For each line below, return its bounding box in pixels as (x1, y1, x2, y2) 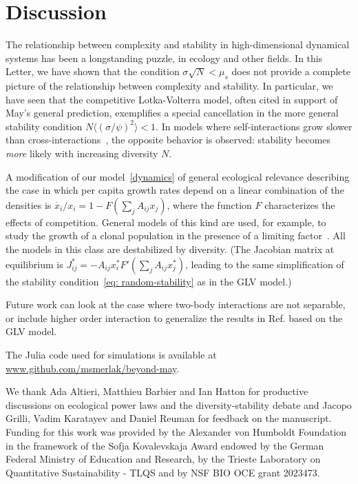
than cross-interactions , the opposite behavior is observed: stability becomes (6, 132, 331, 147)
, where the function (167, 197, 252, 212)
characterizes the (264, 197, 335, 212)
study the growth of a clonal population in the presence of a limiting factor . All (6, 228, 346, 243)
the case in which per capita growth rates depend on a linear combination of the (6, 183, 344, 197)
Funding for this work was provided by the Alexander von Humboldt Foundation (6, 424, 347, 438)
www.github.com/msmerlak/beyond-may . (6, 361, 180, 375)
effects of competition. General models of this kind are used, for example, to (6, 214, 326, 229)
